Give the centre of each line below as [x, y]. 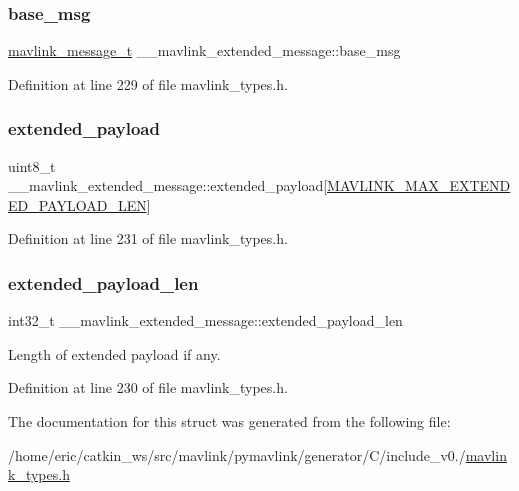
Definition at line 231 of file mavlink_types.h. [148, 238]
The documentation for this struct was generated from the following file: [229, 421]
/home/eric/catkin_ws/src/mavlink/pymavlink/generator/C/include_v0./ [237, 454]
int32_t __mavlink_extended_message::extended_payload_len [205, 320]
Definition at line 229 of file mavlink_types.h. [148, 83]
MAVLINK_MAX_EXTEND [419, 185]
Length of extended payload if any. [114, 353]
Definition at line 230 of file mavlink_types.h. [148, 387]
